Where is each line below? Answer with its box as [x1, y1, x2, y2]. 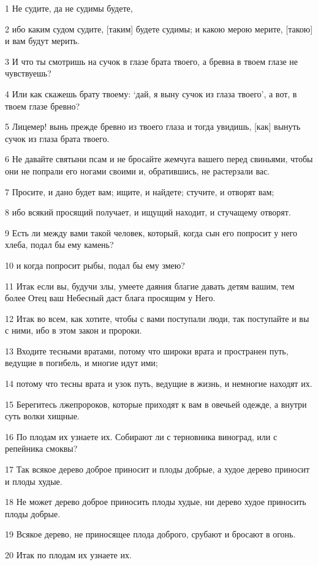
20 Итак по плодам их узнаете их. [5, 548, 132, 561]
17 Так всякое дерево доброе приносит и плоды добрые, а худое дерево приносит [5, 463, 310, 476]
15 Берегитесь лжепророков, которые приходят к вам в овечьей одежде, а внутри [5, 397, 307, 410]
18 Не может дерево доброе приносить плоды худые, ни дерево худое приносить [5, 495, 306, 508]
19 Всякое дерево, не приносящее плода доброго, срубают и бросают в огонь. [5, 528, 296, 541]
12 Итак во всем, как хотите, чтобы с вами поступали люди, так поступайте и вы [5, 312, 309, 324]
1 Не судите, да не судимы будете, [5, 2, 133, 14]
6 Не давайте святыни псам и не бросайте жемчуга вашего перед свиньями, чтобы [5, 152, 313, 165]
